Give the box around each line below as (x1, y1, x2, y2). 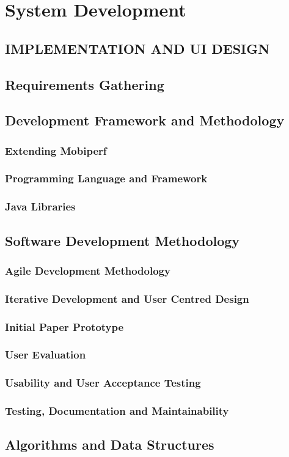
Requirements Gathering (5, 75, 164, 94)
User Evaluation (5, 347, 86, 362)
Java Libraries (5, 199, 76, 214)
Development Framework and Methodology (5, 111, 285, 130)
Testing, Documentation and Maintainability (5, 403, 229, 418)
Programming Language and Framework (5, 171, 208, 186)
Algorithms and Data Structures (5, 435, 214, 454)
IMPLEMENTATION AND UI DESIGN (5, 39, 270, 58)
